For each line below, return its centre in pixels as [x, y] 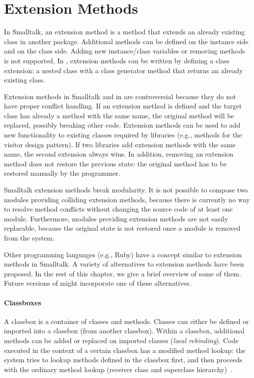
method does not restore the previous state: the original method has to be [115, 163]
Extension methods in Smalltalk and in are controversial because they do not [120, 96]
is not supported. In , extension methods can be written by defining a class [117, 60]
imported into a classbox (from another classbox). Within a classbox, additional [124, 331]
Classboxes [23, 302]
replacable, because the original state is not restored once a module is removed [122, 228]
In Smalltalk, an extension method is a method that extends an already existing [125, 32]
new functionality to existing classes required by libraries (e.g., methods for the [123, 135]
